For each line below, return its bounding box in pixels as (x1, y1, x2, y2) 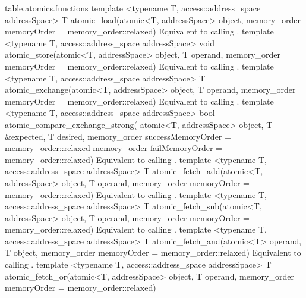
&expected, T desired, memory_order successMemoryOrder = (5, 130, 231, 142)
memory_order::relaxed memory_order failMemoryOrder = (5, 142, 222, 154)
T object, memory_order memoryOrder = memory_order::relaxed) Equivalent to (5, 246, 301, 259)
